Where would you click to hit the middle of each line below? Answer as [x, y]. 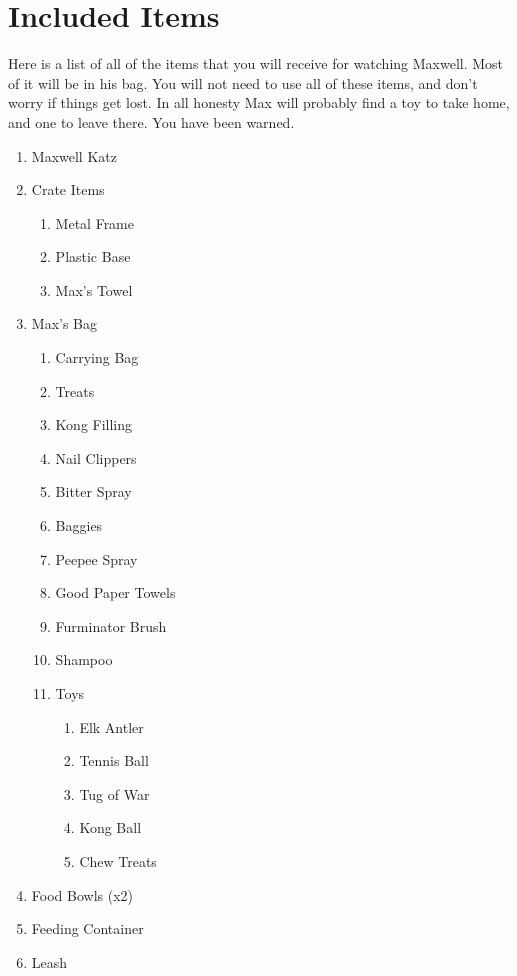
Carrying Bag [97, 357]
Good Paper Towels [115, 592]
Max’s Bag [64, 323]
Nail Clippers [96, 457]
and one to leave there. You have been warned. [151, 121]
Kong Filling [94, 424]
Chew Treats [118, 860]
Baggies [79, 525]
